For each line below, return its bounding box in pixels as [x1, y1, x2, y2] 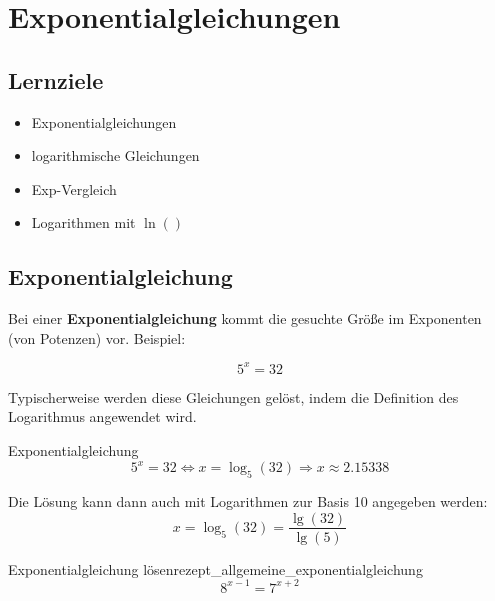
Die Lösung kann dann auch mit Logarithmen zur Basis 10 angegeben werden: [8, 490, 488, 511]
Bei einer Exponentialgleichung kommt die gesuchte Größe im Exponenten [8, 308, 482, 329]
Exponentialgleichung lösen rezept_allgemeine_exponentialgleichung [8, 558, 423, 579]
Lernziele [8, 64, 104, 95]
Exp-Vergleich [31, 178, 117, 199]
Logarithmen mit [31, 212, 136, 233]
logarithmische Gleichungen [31, 145, 200, 166]
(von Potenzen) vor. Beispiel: [8, 327, 186, 348]
